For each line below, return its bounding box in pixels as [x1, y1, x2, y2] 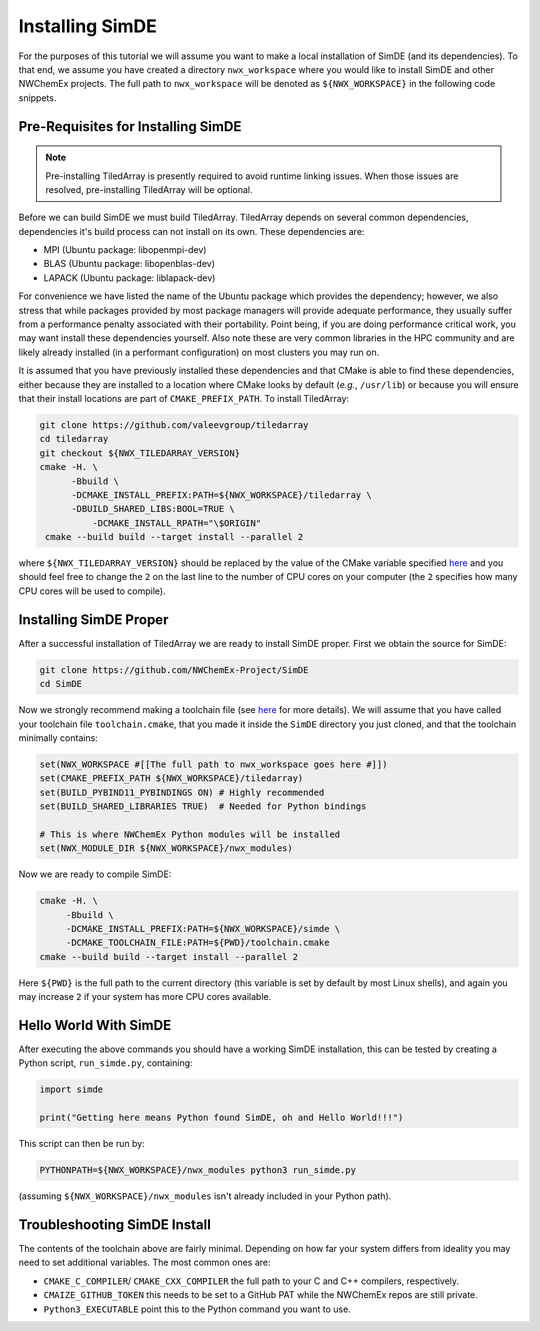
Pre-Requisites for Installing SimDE [18, 118, 242, 135]
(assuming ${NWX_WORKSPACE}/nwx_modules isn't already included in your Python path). [18, 1190, 392, 1202]
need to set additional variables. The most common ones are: [18, 1256, 271, 1269]
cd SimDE [39, 678, 83, 690]
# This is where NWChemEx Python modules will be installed [39, 828, 341, 840]
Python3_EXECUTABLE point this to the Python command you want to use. [43, 1303, 352, 1315]
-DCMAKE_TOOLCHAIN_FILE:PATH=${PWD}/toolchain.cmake [65, 937, 330, 949]
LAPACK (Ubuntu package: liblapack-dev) [43, 271, 216, 284]
